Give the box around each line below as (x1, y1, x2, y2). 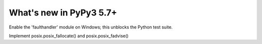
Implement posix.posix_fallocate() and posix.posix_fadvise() (9, 33, 129, 39)
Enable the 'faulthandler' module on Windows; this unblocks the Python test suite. (9, 24, 173, 30)
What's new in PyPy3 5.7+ (9, 7, 117, 18)
